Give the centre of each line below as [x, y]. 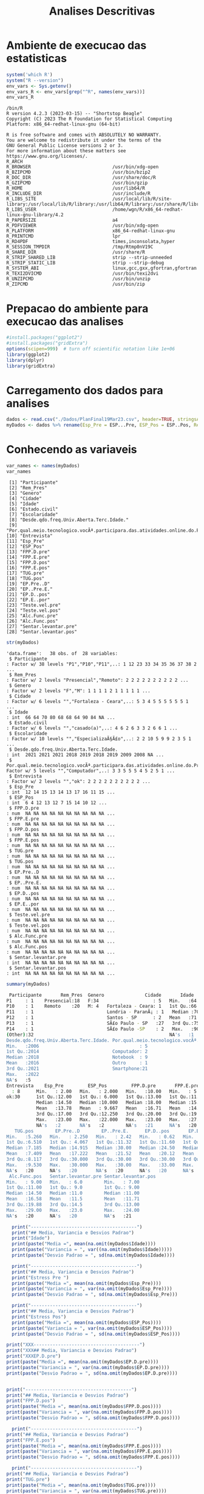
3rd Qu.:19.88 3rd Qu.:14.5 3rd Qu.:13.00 [73, 1205]
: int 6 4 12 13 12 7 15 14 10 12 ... [57, 802]
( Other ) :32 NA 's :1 [100, 1035]
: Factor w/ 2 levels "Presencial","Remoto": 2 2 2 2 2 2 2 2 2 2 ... [97, 680]
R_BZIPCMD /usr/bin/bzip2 [78, 172]
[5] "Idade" [24, 504]
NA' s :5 [19, 1080]
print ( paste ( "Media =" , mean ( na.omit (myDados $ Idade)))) [84, 1244]
